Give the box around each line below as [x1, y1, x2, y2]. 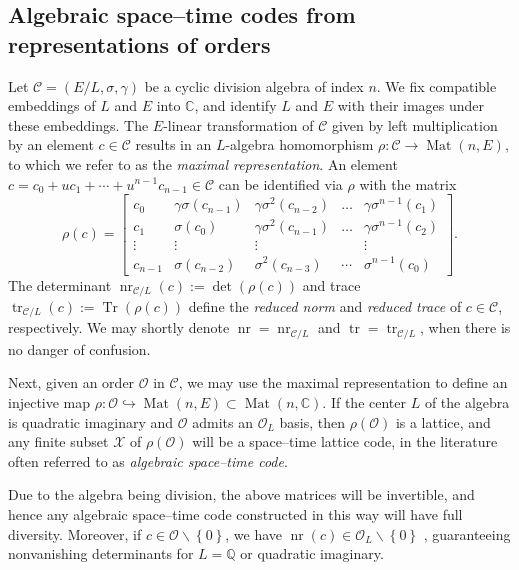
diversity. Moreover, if [8, 523, 142, 544]
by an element [8, 134, 94, 155]
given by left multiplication [331, 114, 498, 135]
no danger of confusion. [8, 338, 151, 359]
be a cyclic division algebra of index [144, 75, 364, 96]
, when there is [420, 317, 511, 338]
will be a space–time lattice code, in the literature [192, 431, 498, 452]
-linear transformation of [163, 114, 314, 135]
